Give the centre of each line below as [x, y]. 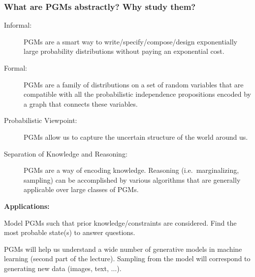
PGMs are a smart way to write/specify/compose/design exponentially [130, 41]
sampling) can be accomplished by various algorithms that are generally [132, 179]
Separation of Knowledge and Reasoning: [66, 153]
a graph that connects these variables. [81, 103]
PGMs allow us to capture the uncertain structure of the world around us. [136, 137]
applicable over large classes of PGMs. [81, 189]
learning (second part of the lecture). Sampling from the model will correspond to [127, 258]
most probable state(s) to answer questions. [70, 232]
